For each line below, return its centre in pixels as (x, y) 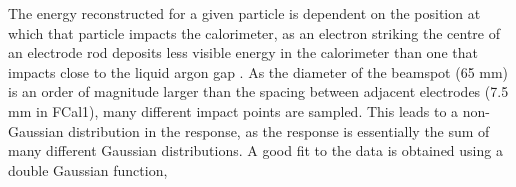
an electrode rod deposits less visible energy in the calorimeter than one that (243, 52)
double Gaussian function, (88, 169)
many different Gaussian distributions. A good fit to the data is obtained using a (255, 150)
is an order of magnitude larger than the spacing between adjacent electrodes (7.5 (258, 91)
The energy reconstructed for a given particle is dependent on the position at (244, 13)
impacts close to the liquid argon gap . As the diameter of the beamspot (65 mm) (258, 71)
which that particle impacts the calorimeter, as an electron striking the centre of (254, 32)
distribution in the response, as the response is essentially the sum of (279, 130)
